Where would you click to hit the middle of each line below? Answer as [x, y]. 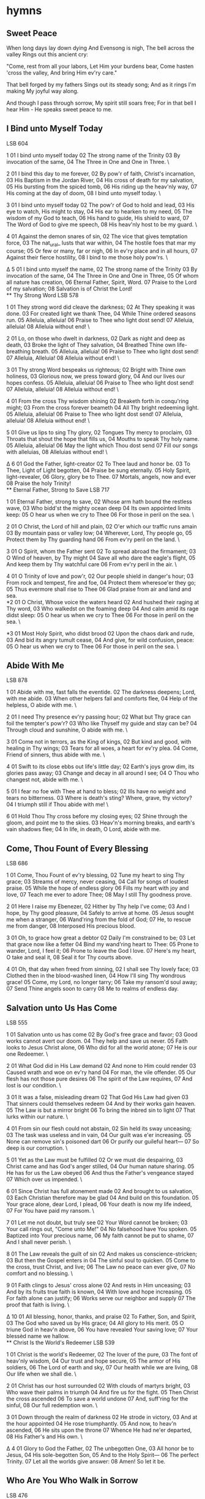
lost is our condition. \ [34, 1086]
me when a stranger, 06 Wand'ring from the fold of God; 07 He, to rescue [99, 920]
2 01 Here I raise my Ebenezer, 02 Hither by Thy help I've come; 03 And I [98, 906]
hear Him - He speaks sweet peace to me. [60, 109]
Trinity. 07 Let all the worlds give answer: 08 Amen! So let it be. [86, 1462]
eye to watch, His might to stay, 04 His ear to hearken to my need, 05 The [99, 211]
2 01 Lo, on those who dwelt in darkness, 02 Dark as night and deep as [96, 338]
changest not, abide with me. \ [45, 780]
